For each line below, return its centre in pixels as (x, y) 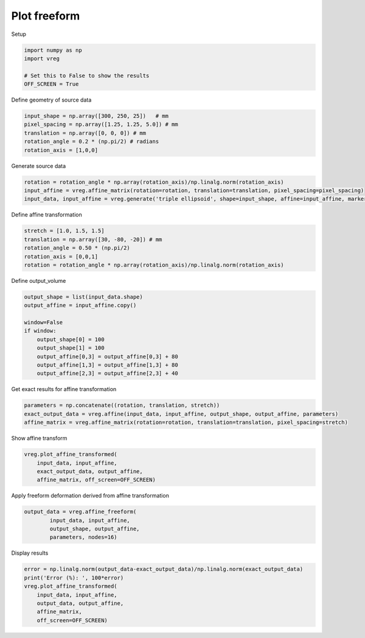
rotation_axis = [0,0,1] (61, 256)
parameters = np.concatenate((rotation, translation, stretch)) (122, 405)
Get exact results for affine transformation (64, 389)
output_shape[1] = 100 (71, 348)
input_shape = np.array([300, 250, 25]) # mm (96, 116)
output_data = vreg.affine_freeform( (80, 512)
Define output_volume (39, 280)
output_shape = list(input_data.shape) (83, 297)
